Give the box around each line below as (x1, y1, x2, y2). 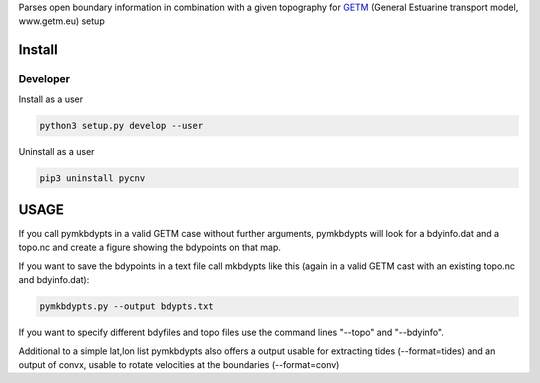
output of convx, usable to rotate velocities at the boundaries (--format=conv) (18, 358, 340, 370)
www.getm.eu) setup (18, 15, 105, 27)
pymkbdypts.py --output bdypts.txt (39, 301, 214, 312)
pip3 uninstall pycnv (39, 172, 146, 184)
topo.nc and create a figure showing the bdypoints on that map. (18, 241, 282, 254)
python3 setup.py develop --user (39, 120, 204, 131)
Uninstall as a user (18, 145, 95, 157)
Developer (18, 72, 70, 86)
